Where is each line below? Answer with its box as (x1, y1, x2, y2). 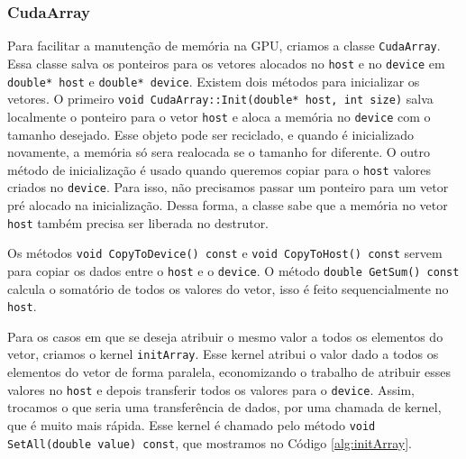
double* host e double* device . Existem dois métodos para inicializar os (7, 71, 420, 90)
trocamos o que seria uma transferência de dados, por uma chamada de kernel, (7, 398, 442, 417)
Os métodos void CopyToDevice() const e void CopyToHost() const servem (7, 243, 443, 262)
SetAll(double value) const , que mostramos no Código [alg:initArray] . (7, 433, 412, 452)
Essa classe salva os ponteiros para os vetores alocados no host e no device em (7, 53, 445, 72)
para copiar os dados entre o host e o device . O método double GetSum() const (7, 261, 460, 280)
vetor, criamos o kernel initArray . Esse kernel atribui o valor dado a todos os (7, 344, 439, 363)
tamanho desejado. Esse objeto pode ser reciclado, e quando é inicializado (7, 124, 414, 143)
